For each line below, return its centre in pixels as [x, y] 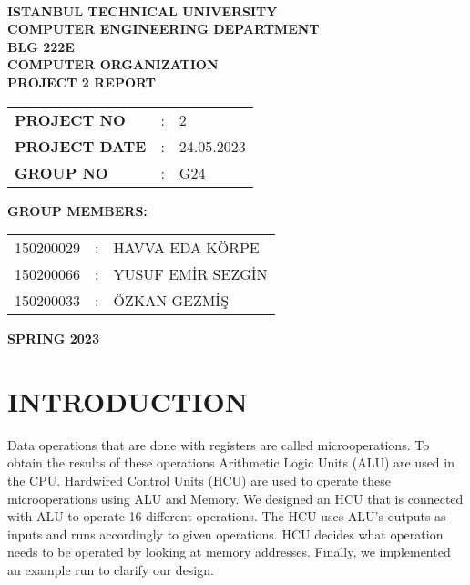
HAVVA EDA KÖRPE [186, 248]
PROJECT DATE [81, 146]
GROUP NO [61, 172]
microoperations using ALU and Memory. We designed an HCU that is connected [235, 498]
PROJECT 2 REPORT [82, 82]
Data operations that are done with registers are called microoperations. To [219, 444]
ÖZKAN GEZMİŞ [171, 301]
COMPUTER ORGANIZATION [113, 64]
